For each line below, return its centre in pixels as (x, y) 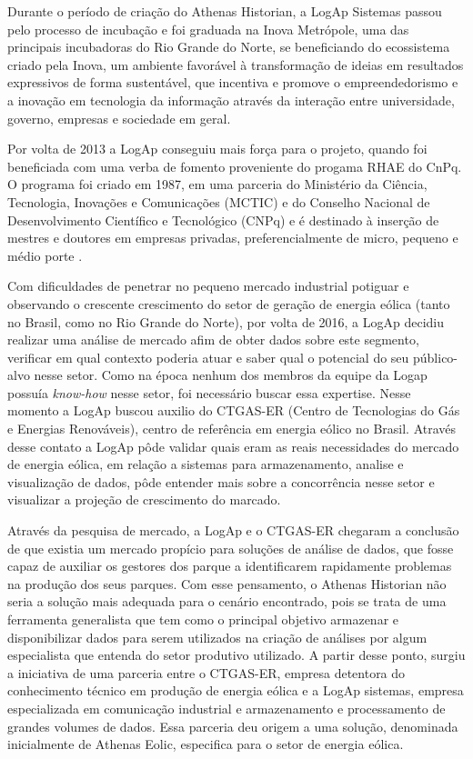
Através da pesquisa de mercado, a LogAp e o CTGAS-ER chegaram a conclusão (233, 530)
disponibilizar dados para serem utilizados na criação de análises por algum (217, 637)
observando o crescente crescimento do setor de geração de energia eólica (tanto (229, 303)
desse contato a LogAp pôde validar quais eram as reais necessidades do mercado (233, 446)
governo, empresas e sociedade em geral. (119, 118)
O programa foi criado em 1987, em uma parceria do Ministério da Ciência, (217, 184)
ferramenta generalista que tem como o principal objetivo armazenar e (203, 619)
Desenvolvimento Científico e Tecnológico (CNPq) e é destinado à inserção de (223, 220)
